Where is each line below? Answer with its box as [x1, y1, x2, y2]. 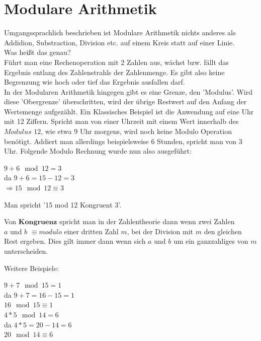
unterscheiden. [4, 246, 48, 256]
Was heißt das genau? [4, 47, 71, 57]
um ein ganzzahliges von [173, 236, 248, 246]
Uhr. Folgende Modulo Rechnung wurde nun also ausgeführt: [4, 146, 192, 156]
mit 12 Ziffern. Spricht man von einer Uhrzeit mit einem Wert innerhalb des [4, 116, 239, 126]
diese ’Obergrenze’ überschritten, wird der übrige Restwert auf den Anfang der [4, 96, 247, 107]
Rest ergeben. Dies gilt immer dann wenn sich [4, 236, 146, 246]
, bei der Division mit [127, 226, 194, 236]
